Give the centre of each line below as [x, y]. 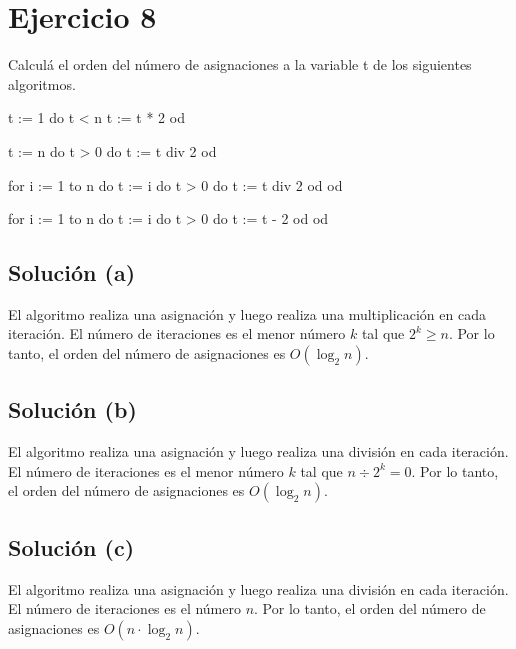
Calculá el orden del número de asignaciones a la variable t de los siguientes [240, 64]
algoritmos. [42, 83]
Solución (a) [72, 272]
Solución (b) [72, 409]
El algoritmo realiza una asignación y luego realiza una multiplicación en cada [247, 313]
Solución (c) [71, 546]
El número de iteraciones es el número [124, 608]
